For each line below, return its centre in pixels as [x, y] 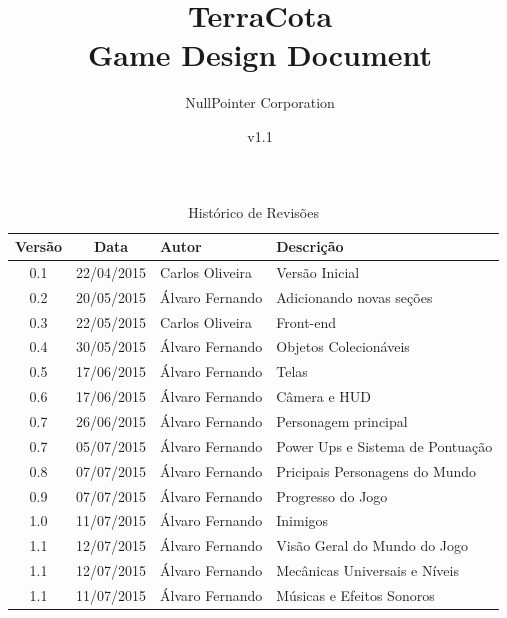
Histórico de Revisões [253, 211]
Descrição [310, 246]
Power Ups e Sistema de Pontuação [384, 445]
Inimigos [302, 520]
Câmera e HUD [323, 396]
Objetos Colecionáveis [343, 346]
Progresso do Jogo [332, 495]
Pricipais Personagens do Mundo [376, 470]
